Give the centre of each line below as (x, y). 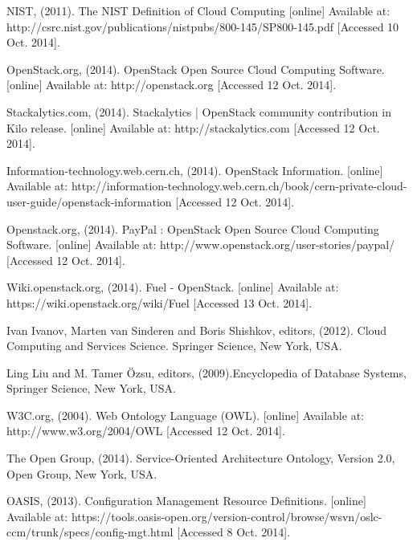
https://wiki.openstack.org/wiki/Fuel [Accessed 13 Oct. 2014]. (159, 302)
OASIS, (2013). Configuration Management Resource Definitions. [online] (186, 501)
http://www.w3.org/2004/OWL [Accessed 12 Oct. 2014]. (146, 431)
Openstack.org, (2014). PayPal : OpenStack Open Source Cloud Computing (193, 228)
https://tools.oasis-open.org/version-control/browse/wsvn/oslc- (227, 516)
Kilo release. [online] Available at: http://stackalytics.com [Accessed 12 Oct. (193, 127)
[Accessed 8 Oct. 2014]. (234, 532)
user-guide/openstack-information (89, 201)
